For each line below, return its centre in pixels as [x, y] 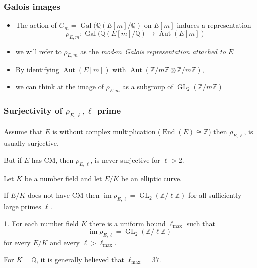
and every [65, 242]
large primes [23, 206]
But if [13, 160]
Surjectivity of [33, 110]
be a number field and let [63, 178]
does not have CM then [64, 195]
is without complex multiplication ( [107, 132]
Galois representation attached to [175, 51]
